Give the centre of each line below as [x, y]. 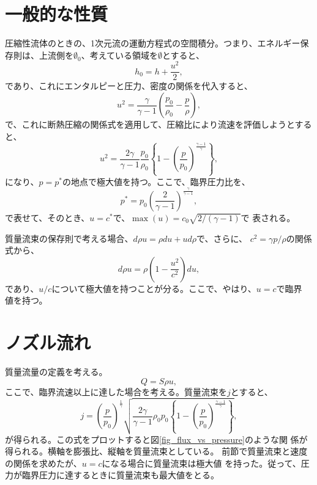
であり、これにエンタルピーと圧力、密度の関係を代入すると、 [129, 86]
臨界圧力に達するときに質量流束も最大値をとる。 [120, 475]
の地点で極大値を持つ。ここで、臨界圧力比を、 [156, 181]
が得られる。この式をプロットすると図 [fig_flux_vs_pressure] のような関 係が [156, 439]
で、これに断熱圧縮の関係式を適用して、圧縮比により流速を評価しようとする [158, 124]
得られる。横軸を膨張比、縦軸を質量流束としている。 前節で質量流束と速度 [156, 451]
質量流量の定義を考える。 [56, 372]
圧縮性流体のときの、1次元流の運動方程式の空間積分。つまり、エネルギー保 [157, 43]
